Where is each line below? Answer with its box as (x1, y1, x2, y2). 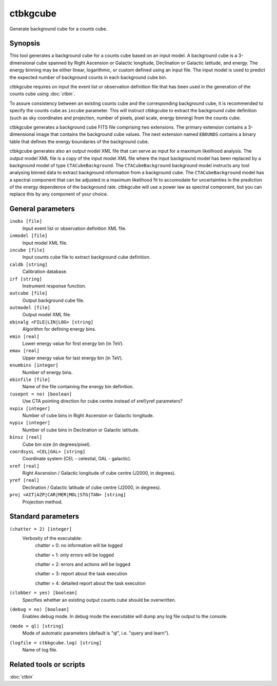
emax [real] (9, 348, 39, 354)
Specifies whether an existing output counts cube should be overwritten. (22, 597, 176, 603)
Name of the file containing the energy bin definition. (22, 384, 134, 390)
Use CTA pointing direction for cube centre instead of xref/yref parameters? (22, 398, 183, 404)
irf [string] (9, 276, 43, 282)
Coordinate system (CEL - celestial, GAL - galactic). (22, 456, 132, 462)
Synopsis (9, 39, 41, 48)
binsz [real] (9, 435, 43, 440)
